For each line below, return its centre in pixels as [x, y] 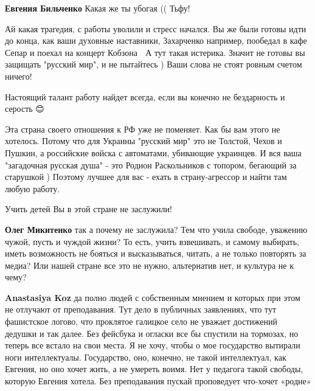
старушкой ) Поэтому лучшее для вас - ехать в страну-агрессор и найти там [146, 177]
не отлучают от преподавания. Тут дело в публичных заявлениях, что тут [141, 309]
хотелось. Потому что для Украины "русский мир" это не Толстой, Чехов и [144, 141]
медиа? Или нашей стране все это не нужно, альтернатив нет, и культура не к [150, 265]
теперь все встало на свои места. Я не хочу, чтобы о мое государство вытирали [153, 345]
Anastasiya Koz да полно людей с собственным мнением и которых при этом [153, 297]
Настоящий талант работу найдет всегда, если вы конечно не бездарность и [145, 96]
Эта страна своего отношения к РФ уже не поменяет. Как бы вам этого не [143, 129]
